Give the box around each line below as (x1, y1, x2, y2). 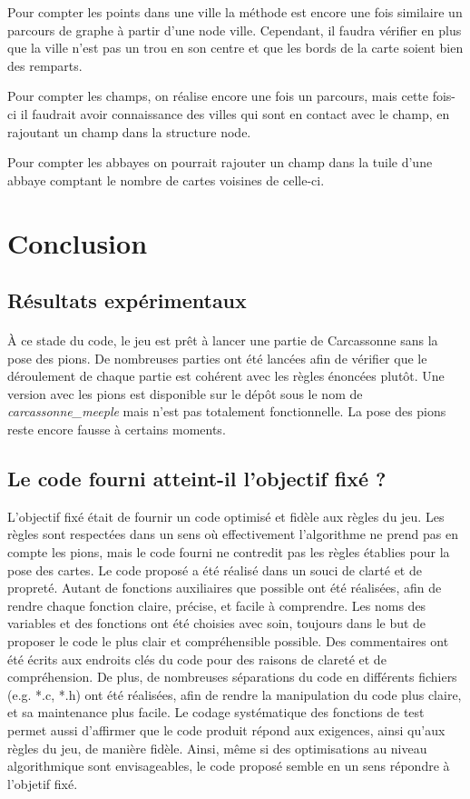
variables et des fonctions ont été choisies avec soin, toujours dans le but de (7, 614, 426, 633)
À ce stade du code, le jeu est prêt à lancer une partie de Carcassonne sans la (7, 331, 438, 350)
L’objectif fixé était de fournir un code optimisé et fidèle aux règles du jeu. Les (7, 506, 445, 525)
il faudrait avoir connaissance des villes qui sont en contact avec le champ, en (20, 104, 450, 123)
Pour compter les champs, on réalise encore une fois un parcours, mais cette (7, 86, 429, 105)
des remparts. (7, 55, 83, 75)
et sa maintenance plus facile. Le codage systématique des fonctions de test (7, 703, 425, 722)
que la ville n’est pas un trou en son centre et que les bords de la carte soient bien (7, 38, 464, 57)
